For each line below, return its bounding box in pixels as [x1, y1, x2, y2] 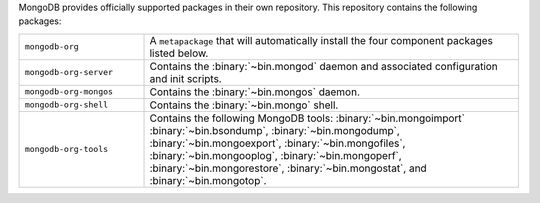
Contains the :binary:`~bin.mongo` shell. [149, 98, 339, 112]
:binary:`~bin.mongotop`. [149, 173, 267, 187]
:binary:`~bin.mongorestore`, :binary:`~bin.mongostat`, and [149, 161, 427, 175]
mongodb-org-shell [24, 100, 109, 110]
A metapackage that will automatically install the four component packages [149, 33, 494, 47]
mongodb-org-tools [24, 144, 109, 155]
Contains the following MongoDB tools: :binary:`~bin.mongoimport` [149, 111, 465, 125]
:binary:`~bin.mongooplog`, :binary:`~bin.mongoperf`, [149, 148, 402, 162]
